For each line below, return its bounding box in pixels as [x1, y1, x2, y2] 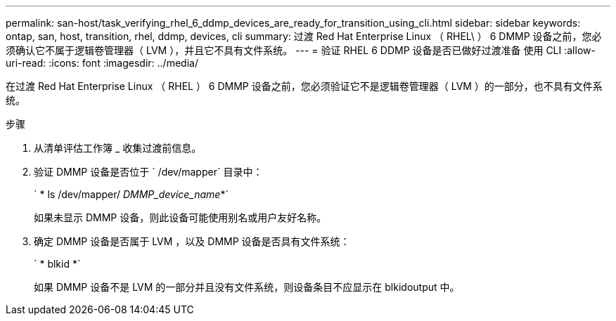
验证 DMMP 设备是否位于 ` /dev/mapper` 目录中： [34, 166, 263, 178]
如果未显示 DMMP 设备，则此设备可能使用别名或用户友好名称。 [34, 211, 327, 223]
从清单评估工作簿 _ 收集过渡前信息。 [34, 142, 202, 154]
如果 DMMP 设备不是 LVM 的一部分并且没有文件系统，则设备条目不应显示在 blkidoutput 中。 [34, 281, 460, 293]
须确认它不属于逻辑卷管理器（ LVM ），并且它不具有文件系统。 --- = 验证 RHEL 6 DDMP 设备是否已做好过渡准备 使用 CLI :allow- [6, 44, 596, 56]
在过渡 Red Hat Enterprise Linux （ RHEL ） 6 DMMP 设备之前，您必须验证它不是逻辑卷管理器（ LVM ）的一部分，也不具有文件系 [6, 80, 603, 92]
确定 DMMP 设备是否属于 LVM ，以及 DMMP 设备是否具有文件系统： [34, 235, 350, 247]
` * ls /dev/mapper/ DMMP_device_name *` [34, 188, 229, 200]
